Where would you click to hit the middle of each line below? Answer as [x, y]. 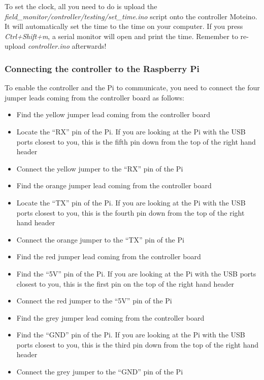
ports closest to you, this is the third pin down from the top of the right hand [137, 344]
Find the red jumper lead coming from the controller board [109, 256]
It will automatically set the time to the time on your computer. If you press [124, 26]
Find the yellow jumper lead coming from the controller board [113, 114]
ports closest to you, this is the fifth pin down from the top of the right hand [136, 141]
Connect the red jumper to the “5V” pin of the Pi [94, 301]
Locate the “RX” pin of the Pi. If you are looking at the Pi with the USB [131, 131]
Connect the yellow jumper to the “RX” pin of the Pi [100, 168]
